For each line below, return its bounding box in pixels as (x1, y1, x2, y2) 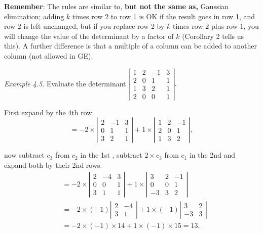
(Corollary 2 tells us (182, 30, 244, 41)
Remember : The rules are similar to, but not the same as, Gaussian (4, 1, 229, 11)
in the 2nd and (189, 150, 236, 160)
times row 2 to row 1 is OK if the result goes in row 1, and (72, 11, 255, 21)
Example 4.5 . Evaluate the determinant (4, 78, 126, 88)
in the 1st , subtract (80, 150, 142, 160)
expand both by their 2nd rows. (4, 160, 102, 170)
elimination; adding (4, 11, 64, 21)
